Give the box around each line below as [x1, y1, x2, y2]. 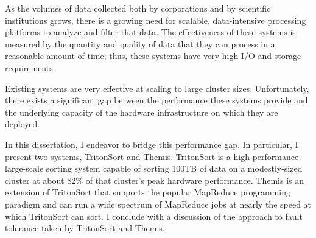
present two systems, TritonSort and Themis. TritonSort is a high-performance [5, 150, 299, 163]
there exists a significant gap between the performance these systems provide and [5, 94, 308, 107]
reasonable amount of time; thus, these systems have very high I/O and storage [5, 49, 301, 62]
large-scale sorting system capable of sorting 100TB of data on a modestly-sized [5, 162, 303, 175]
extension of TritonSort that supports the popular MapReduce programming [5, 186, 290, 198]
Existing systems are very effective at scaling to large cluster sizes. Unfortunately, [5, 82, 309, 94]
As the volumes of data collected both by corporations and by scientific [5, 2, 271, 14]
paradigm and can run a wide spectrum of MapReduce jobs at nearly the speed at [5, 197, 312, 210]
